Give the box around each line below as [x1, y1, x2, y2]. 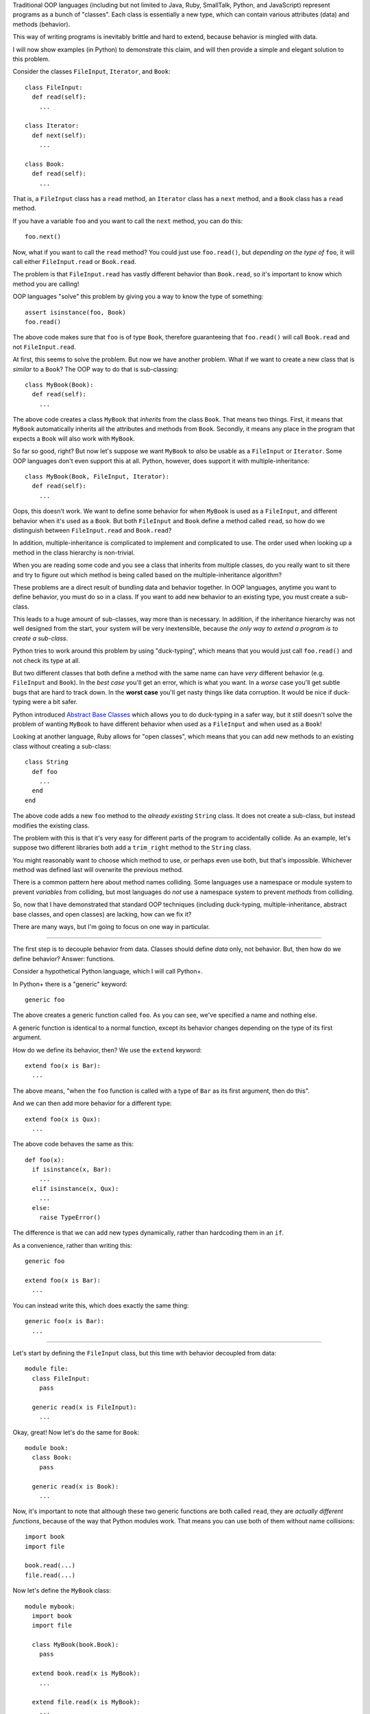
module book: [25, 1444, 69, 1452]
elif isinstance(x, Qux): [32, 1185, 119, 1192]
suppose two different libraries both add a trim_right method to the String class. [12, 843, 251, 852]
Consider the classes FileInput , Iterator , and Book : [12, 67, 171, 75]
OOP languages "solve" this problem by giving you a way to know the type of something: [12, 292, 264, 301]
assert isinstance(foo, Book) [25, 309, 127, 316]
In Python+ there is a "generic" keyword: [12, 980, 128, 988]
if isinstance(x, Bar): [32, 1166, 112, 1174]
